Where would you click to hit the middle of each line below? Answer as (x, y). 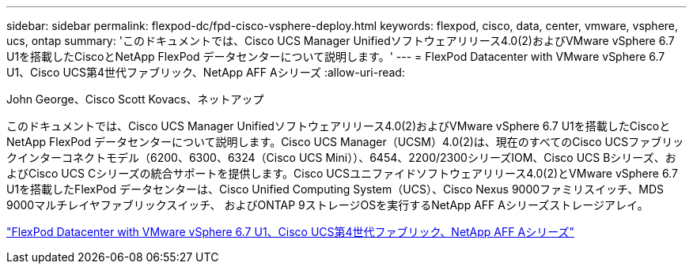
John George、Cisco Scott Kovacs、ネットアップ (135, 99)
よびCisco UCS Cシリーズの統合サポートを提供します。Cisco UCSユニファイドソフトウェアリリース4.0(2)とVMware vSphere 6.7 (342, 173)
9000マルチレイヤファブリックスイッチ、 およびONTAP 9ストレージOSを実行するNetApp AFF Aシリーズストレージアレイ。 (328, 205)
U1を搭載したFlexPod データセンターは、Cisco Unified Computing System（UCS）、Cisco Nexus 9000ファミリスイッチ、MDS (335, 189)
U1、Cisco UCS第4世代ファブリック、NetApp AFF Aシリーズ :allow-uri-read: (206, 72)
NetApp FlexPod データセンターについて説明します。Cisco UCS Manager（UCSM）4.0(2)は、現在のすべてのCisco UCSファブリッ (345, 142)
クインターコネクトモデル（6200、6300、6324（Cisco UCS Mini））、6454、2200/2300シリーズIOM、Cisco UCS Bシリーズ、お (341, 157)
